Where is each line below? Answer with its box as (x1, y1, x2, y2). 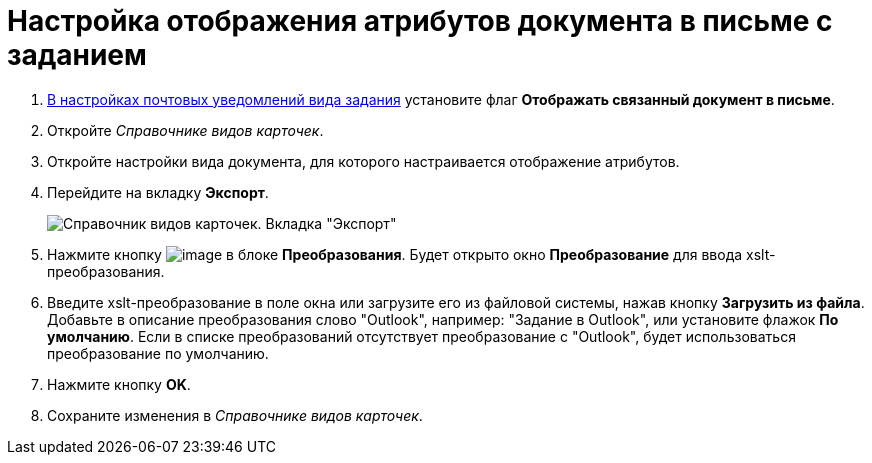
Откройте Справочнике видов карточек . (47, 121, 324, 139)
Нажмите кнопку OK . (47, 375, 191, 393)
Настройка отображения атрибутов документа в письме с (7, 4, 833, 38)
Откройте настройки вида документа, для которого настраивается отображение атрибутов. (47, 152, 680, 170)
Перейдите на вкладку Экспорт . (47, 183, 269, 201)
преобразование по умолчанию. (47, 344, 269, 362)
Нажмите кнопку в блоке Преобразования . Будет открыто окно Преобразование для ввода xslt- (47, 245, 776, 263)
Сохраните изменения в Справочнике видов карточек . (47, 406, 423, 424)
